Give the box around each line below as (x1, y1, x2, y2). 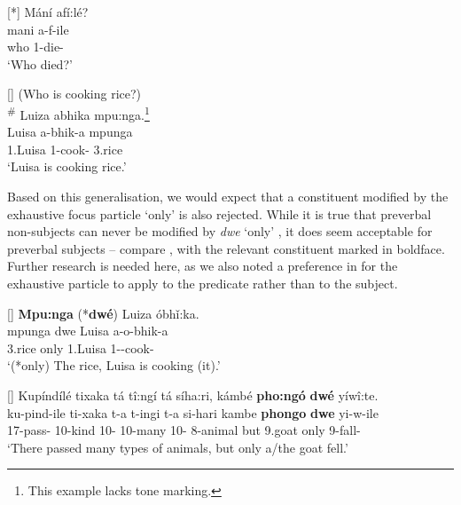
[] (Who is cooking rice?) (7, 84, 142, 103)
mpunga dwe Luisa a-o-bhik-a (7, 321, 168, 340)
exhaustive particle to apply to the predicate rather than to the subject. (7, 273, 398, 292)
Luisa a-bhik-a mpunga (7, 122, 133, 141)
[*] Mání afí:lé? (7, 3, 89, 20)
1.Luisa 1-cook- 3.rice (7, 139, 123, 158)
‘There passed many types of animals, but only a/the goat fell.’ (7, 438, 348, 456)
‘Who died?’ (7, 54, 73, 73)
